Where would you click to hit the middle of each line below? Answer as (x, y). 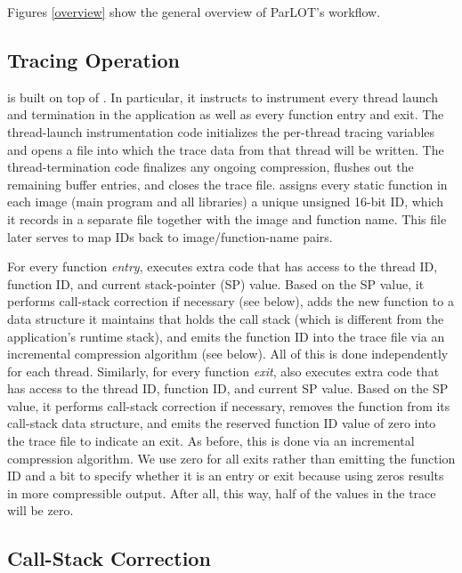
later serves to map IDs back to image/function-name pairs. (170, 236)
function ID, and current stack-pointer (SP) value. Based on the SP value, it (216, 283)
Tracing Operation (94, 59)
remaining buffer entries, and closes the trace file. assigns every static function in (227, 184)
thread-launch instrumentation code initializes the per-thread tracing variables (221, 131)
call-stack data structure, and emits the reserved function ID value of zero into (222, 423)
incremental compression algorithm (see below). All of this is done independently (228, 354)
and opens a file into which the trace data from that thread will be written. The (226, 149)
